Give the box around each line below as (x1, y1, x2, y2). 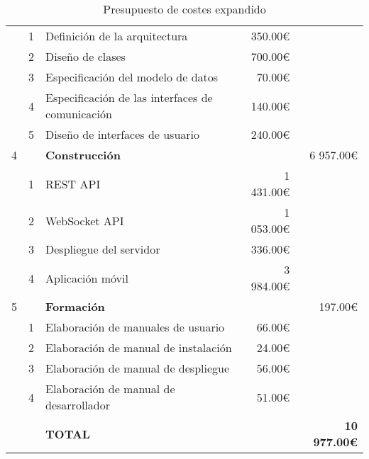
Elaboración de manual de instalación (45, 339, 232, 356)
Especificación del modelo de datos (45, 69, 219, 85)
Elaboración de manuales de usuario (45, 319, 225, 335)
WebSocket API (45, 212, 124, 229)
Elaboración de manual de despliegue (45, 360, 230, 376)
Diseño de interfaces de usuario (45, 126, 200, 142)
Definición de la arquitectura (45, 28, 188, 44)
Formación (45, 298, 105, 314)
